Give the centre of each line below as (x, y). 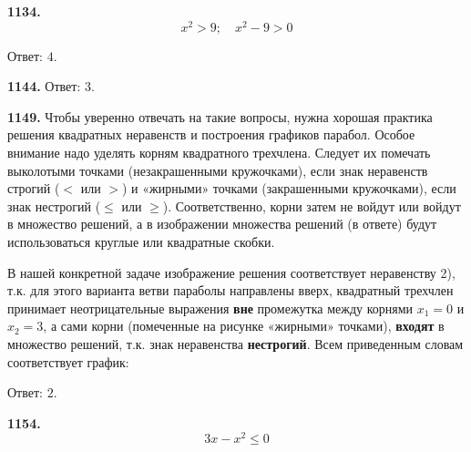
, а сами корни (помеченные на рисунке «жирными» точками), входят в (244, 326)
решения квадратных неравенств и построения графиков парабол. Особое (211, 134)
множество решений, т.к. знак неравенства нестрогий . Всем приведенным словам (235, 343)
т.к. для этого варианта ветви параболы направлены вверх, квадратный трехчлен (230, 290)
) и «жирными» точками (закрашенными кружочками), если (289, 188)
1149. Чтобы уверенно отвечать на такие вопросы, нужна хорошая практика (220, 116)
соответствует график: (68, 361)
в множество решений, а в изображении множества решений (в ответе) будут (222, 224)
